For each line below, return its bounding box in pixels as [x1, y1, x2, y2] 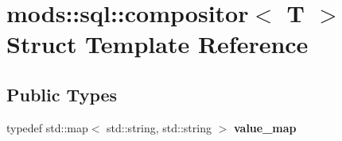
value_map [233, 119, 297, 135]
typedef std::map [6, 119, 88, 135]
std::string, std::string [107, 119, 212, 135]
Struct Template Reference [6, 28, 309, 60]
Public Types [6, 82, 118, 106]
